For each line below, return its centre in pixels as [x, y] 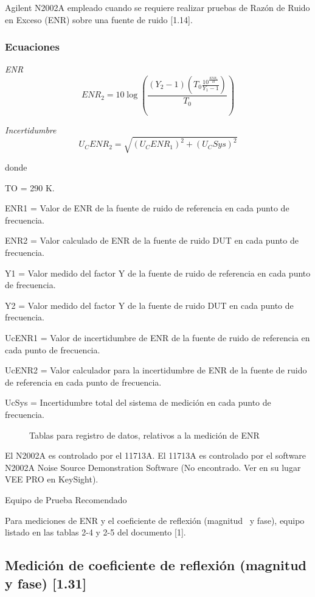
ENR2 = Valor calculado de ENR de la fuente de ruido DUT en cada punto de [152, 240]
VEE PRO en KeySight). [52, 479]
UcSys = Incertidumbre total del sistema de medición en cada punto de [138, 402]
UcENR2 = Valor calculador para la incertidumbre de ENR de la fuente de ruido [156, 370]
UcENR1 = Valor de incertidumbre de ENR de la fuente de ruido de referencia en [157, 338]
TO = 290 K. [30, 187]
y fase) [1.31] [46, 583]
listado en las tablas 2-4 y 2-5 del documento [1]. [95, 532]
